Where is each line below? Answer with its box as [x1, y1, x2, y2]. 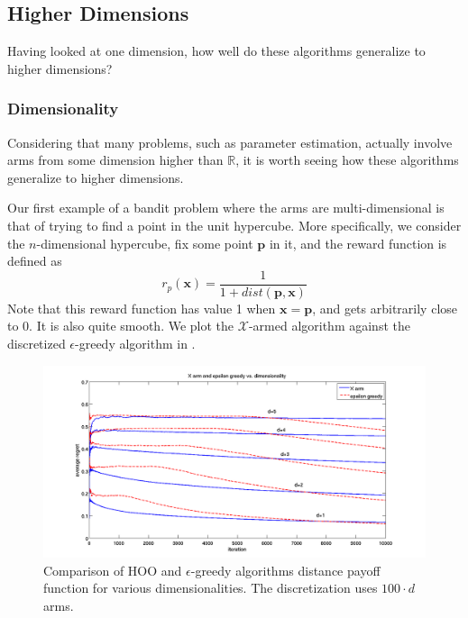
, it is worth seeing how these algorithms [235, 150, 459, 169]
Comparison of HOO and [43, 560, 182, 579]
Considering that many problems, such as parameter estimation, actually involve [7, 132, 453, 151]
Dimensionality [7, 97, 119, 120]
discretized [7, 334, 66, 353]
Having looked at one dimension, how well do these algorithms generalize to [7, 41, 426, 60]
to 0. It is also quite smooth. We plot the [7, 316, 234, 335]
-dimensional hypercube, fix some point [36, 233, 253, 252]
